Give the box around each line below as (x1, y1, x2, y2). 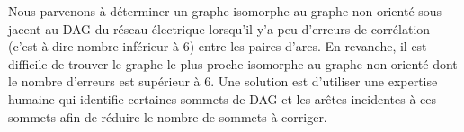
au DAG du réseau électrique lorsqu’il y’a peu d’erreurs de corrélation (45, 19, 431, 38)
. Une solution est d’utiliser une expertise (210, 72, 438, 91)
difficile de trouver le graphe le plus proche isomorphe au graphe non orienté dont (8, 54, 458, 73)
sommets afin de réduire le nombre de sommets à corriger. (8, 107, 327, 126)
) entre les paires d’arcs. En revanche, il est (189, 37, 427, 56)
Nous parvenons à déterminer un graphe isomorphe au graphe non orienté (8, 2, 415, 20)
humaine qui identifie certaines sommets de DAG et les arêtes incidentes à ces (8, 89, 437, 108)
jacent (8, 19, 41, 38)
